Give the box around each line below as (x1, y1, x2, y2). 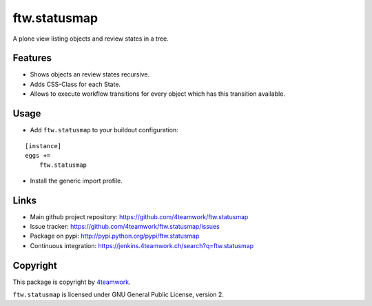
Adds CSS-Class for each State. (30, 80, 121, 88)
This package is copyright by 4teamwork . (12, 278, 131, 286)
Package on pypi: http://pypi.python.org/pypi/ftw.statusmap (30, 232, 200, 241)
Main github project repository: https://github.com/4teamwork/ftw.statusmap (30, 212, 249, 221)
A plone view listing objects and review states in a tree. (12, 34, 169, 43)
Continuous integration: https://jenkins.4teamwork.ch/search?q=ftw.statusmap (30, 241, 254, 249)
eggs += (25, 152, 51, 159)
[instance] (25, 142, 62, 150)
